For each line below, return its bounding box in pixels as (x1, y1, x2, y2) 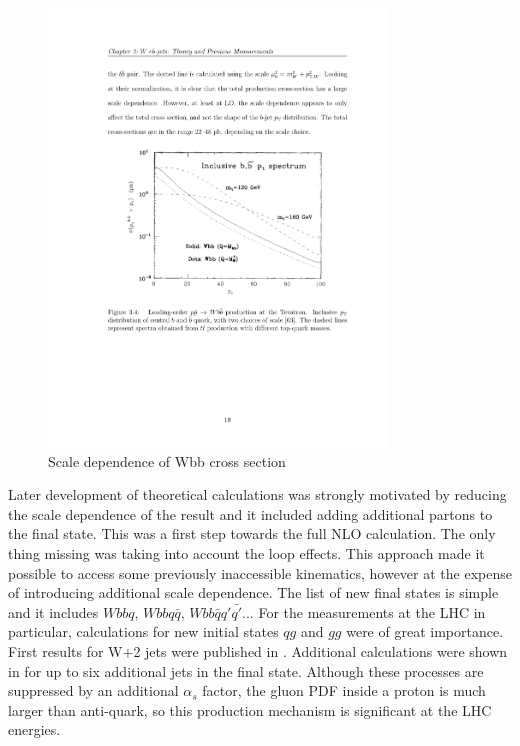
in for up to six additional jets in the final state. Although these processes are (8, 660, 484, 681)
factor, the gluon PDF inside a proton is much (202, 680, 486, 701)
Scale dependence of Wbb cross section (48, 450, 286, 471)
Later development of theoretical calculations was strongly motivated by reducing (8, 484, 507, 505)
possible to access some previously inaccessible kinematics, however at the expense (8, 562, 512, 583)
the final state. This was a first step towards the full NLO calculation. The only (8, 523, 496, 544)
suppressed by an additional (8, 680, 179, 701)
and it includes (8, 601, 99, 622)
